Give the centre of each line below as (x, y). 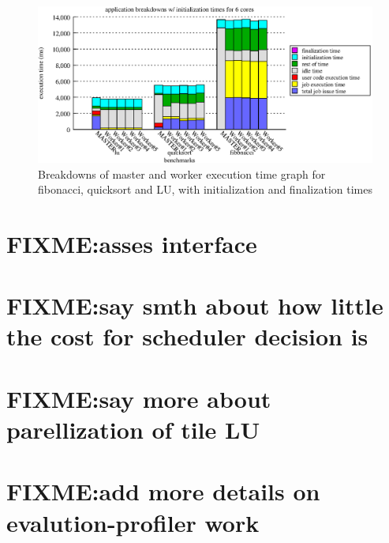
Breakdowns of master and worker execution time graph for (182, 173)
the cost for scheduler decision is (187, 336)
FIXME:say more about (139, 398)
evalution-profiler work (133, 522)
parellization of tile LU (133, 430)
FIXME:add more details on (163, 491)
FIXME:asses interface (132, 243)
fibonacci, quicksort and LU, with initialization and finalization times (205, 189)
